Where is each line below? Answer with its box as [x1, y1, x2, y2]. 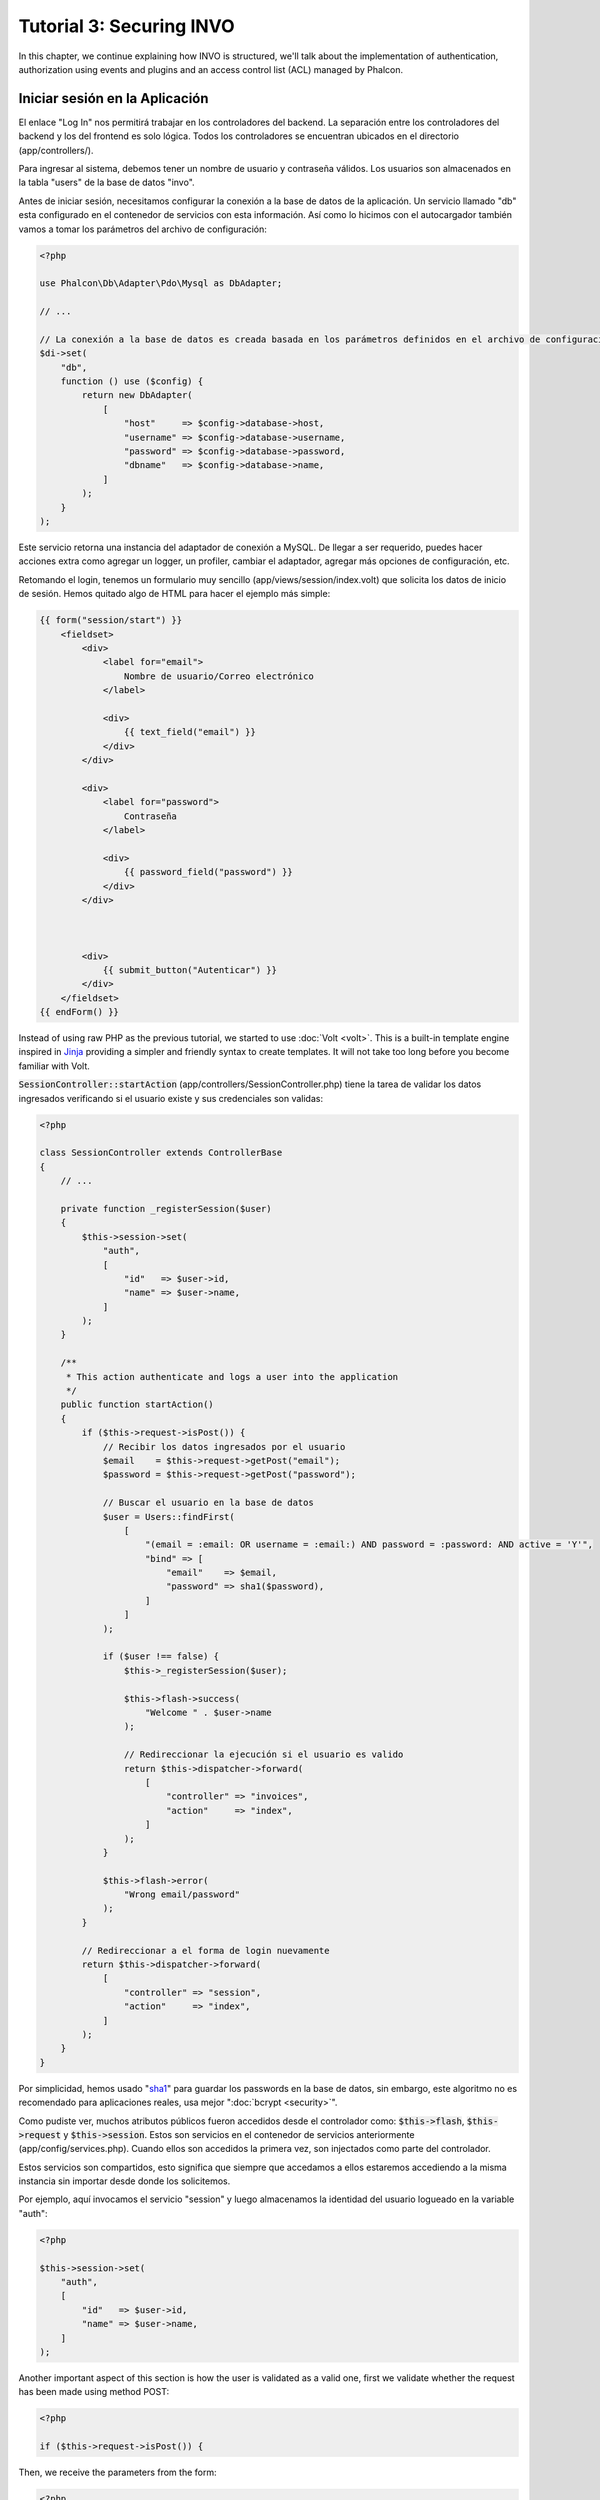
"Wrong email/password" [123, 1889, 240, 1900]
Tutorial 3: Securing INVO [18, 15, 235, 37]
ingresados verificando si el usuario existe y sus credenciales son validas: [18, 1092, 324, 1104]
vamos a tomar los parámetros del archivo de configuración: [18, 223, 267, 235]
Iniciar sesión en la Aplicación [18, 90, 209, 107]
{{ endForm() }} [39, 1006, 120, 1018]
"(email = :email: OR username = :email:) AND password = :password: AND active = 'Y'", [145, 1539, 594, 1550]
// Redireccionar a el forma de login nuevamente [81, 1945, 330, 1956]
